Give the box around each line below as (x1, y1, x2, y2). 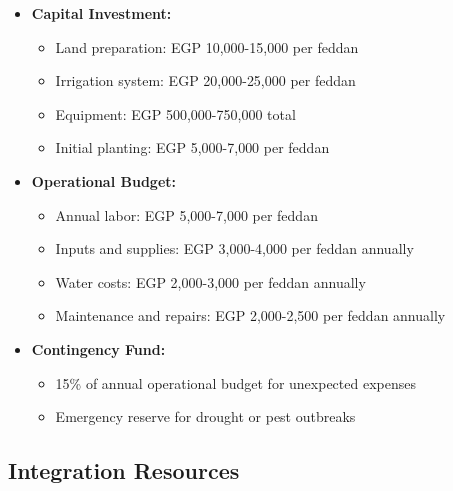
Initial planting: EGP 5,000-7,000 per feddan (55, 137, 330, 158)
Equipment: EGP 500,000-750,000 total (55, 103, 296, 124)
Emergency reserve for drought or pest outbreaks (55, 406, 356, 427)
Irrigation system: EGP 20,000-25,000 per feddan (55, 70, 356, 91)
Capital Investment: (31, 3, 172, 23)
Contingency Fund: (31, 338, 166, 359)
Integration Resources (8, 455, 240, 486)
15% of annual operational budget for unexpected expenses (55, 372, 416, 393)
